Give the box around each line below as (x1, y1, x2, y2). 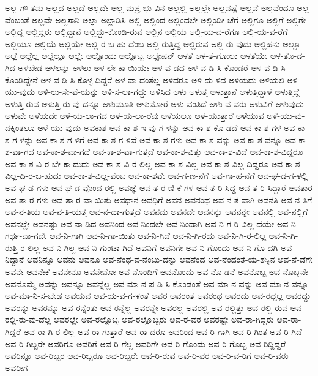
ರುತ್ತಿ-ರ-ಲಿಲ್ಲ (5, 241, 40, 254)
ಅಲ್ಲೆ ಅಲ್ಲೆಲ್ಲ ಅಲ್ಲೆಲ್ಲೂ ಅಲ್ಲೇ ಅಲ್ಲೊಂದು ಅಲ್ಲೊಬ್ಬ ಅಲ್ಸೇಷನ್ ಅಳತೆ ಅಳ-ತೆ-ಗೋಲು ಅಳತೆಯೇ (5, 49, 268, 62)
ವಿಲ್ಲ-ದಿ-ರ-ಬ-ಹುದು (5, 169, 61, 182)
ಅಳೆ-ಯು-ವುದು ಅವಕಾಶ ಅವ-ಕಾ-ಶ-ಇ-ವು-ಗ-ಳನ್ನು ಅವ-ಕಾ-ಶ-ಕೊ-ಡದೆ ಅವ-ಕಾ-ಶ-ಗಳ (37, 121, 281, 133)
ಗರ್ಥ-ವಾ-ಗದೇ (5, 229, 47, 242)
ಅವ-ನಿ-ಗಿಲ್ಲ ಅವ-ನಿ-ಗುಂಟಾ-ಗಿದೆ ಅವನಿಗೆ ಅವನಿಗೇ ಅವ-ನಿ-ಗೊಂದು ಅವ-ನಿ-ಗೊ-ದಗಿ (42, 241, 278, 254)
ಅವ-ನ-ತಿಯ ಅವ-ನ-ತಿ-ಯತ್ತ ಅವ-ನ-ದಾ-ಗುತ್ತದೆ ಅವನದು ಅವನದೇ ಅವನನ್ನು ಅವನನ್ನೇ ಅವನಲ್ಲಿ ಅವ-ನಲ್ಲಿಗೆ (5, 205, 308, 218)
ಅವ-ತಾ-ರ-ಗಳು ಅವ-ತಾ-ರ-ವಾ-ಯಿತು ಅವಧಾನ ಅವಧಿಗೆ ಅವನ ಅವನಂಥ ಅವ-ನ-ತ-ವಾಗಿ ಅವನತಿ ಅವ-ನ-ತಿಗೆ (5, 193, 312, 206)
